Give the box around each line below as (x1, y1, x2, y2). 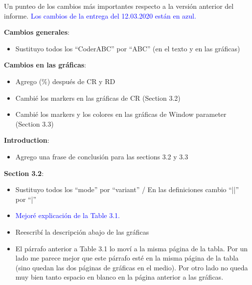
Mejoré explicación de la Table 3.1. (15, 210, 120, 220)
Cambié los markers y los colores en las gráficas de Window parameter (15, 109, 227, 119)
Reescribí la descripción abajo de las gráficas (15, 226, 149, 237)
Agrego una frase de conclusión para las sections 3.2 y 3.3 (15, 151, 188, 161)
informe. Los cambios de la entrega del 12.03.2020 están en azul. (4, 10, 196, 21)
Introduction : (4, 135, 49, 145)
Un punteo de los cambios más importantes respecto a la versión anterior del (4, 1, 234, 11)
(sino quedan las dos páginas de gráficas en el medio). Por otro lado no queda (15, 262, 248, 272)
